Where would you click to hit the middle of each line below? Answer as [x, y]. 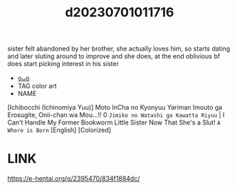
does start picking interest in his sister [63, 64]
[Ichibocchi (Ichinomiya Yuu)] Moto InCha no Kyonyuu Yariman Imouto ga [115, 107]
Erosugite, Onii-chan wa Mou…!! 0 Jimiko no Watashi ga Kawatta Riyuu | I [116, 115]
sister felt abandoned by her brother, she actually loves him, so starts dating [119, 49]
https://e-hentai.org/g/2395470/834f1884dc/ [74, 179]
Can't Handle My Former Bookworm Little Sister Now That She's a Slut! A [114, 122]
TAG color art [37, 86]
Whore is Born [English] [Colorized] [59, 130]
